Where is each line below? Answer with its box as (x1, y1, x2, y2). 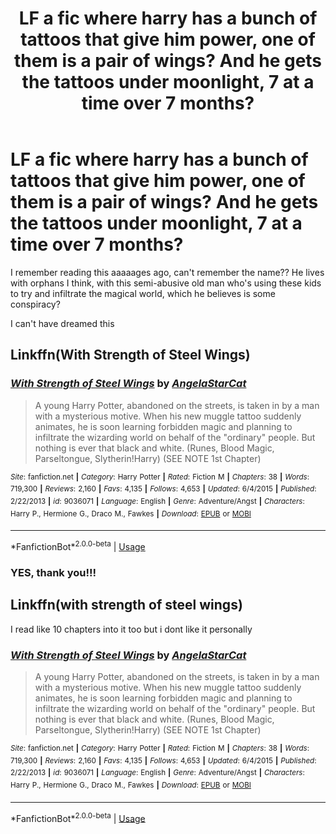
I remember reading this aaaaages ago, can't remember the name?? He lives (10, 266, 325, 278)
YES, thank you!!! (10, 565, 97, 579)
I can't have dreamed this (10, 317, 115, 329)
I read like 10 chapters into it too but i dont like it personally (10, 623, 253, 635)
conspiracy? (10, 298, 61, 310)
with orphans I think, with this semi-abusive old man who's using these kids (10, 277, 322, 289)
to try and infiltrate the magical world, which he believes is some (10, 287, 276, 299)
